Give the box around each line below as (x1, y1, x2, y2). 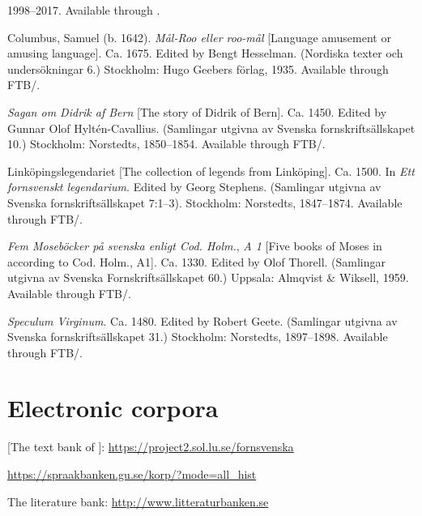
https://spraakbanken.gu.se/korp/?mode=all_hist (7, 466, 257, 482)
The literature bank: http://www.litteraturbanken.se (7, 493, 269, 510)
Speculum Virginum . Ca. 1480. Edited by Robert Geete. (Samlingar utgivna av (7, 312, 398, 329)
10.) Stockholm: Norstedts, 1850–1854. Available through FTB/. (7, 135, 326, 152)
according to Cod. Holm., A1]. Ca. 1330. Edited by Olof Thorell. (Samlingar (7, 253, 386, 270)
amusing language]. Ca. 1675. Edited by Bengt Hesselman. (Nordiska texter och (7, 45, 403, 62)
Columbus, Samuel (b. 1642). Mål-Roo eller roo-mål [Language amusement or (7, 28, 391, 45)
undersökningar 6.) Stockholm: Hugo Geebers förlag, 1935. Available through (7, 60, 389, 77)
